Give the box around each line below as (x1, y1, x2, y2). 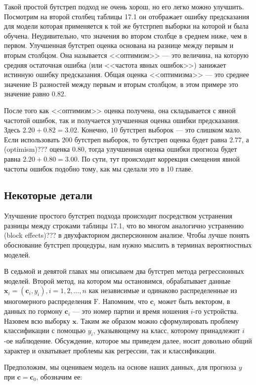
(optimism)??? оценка (4, 144, 70, 154)
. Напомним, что (98, 296, 148, 306)
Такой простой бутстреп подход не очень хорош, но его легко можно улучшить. (4, 1, 244, 11)
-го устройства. (193, 306, 239, 316)
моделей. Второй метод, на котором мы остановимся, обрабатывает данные (4, 275, 231, 286)
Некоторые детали (4, 187, 92, 203)
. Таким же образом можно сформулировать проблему (76, 315, 239, 326)
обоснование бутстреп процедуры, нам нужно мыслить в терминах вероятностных (4, 240, 252, 250)
